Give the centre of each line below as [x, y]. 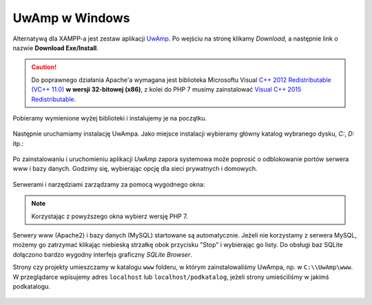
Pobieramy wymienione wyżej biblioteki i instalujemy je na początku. [110, 118]
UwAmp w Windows [71, 18]
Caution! [44, 67]
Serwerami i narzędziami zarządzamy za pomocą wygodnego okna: [109, 184]
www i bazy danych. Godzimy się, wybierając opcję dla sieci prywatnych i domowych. [135, 169]
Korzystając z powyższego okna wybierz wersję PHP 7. [110, 216]
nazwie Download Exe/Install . [56, 48]
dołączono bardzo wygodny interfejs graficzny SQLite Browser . [103, 254]
